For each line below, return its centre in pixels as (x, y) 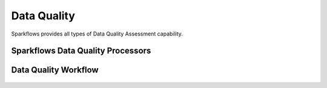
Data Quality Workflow (55, 70)
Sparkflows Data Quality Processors (81, 51)
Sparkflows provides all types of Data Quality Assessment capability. (97, 34)
